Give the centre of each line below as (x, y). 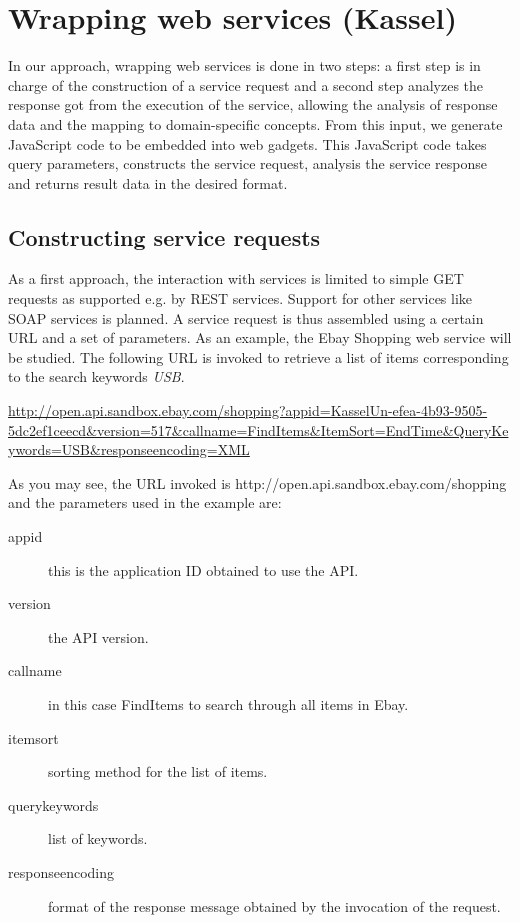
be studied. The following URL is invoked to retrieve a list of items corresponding (258, 356)
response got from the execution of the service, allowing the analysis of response (253, 104)
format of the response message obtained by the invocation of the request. (274, 905)
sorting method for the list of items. (158, 771)
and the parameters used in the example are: (145, 502)
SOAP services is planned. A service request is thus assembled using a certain (246, 317)
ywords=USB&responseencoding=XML (129, 449)
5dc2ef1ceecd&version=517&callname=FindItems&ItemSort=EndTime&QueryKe (258, 429)
